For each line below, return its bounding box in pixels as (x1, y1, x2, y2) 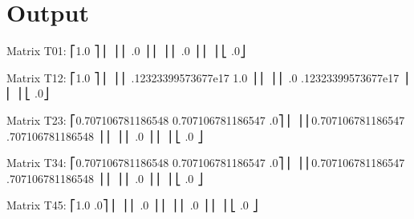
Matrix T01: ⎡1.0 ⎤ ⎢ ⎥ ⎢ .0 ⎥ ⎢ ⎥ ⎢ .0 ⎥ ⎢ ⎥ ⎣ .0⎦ (6, 42, 246, 59)
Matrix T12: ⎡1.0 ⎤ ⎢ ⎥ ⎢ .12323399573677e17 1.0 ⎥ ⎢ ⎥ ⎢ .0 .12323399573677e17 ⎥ (6, 69, 408, 86)
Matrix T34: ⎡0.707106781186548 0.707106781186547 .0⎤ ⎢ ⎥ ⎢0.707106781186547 (6, 154, 405, 171)
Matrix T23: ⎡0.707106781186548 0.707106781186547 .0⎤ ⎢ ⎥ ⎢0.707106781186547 (6, 111, 405, 128)
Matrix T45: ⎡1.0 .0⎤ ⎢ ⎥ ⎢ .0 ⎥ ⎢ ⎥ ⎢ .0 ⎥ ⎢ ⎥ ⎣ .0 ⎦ (6, 197, 258, 213)
